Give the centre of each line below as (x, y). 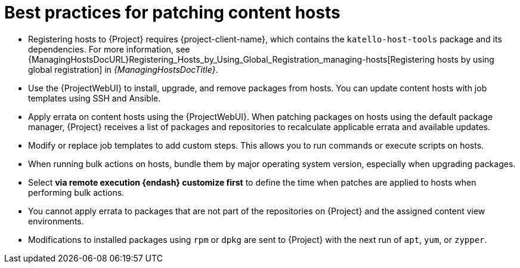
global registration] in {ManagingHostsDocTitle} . (123, 69)
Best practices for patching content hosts (172, 13)
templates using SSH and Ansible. (95, 98)
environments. (56, 221)
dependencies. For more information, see (109, 49)
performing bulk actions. (76, 192)
